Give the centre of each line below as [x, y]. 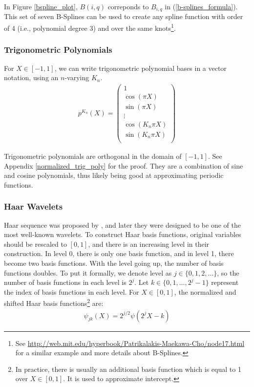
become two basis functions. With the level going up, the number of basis [114, 263]
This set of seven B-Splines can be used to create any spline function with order [124, 16]
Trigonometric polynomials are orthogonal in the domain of [93, 156]
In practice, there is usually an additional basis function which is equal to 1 [128, 369]
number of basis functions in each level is [65, 282]
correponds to [128, 6]
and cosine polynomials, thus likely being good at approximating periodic [114, 175]
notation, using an [31, 77]
